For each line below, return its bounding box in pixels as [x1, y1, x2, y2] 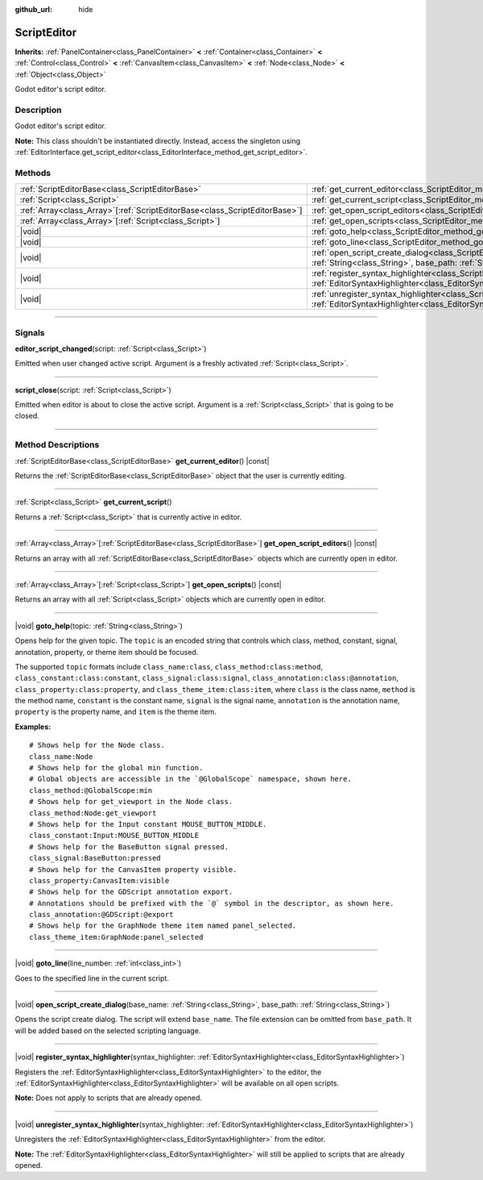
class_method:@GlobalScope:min [29, 786, 153, 794]
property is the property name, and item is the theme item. [14, 707, 217, 717]
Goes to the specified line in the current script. [14, 973, 169, 983]
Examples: [14, 722, 52, 732]
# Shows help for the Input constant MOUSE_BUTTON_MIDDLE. [29, 819, 267, 828]
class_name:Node [29, 752, 93, 761]
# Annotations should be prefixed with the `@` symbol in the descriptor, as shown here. [29, 899, 394, 907]
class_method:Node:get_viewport [29, 808, 157, 818]
